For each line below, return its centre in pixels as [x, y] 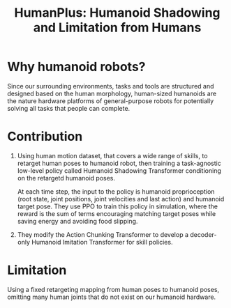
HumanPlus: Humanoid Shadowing [117, 13]
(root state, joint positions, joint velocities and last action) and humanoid [121, 199]
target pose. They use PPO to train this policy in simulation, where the [118, 206]
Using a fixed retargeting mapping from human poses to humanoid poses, [113, 289]
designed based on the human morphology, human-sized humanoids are [112, 93]
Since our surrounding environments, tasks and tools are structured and [111, 86]
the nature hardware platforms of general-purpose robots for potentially [111, 101]
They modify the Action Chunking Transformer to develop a [103, 234]
